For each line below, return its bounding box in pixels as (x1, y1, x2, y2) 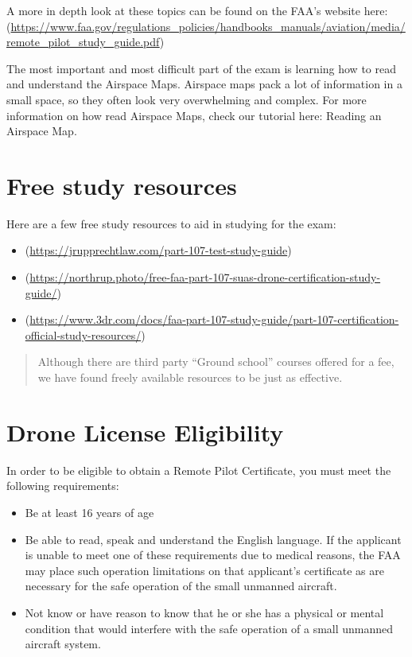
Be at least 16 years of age (25, 503, 154, 520)
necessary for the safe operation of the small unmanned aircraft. (25, 577, 337, 594)
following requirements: (6, 477, 119, 494)
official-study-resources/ (25, 326, 142, 343)
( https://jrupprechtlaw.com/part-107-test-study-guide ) (25, 242, 292, 259)
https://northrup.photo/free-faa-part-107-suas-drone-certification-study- (29, 269, 381, 286)
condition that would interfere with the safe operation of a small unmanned (25, 620, 394, 636)
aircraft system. (25, 636, 101, 652)
